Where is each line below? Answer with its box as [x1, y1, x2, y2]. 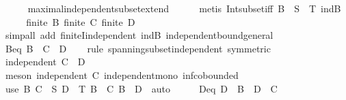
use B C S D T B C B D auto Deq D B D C [5, 81, 278, 95]
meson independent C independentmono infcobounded [5, 67, 239, 82]
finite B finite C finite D [26, 14, 135, 29]
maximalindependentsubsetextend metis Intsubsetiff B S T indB [27, 1, 341, 15]
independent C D [5, 54, 85, 69]
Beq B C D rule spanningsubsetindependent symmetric [5, 41, 271, 55]
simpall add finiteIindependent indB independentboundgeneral [5, 28, 274, 42]
